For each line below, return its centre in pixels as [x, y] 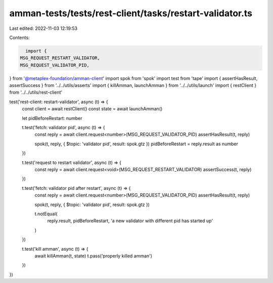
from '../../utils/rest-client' [36, 92]
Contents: [19, 37]
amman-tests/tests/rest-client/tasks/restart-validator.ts [131, 13]
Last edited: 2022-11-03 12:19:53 [43, 28]
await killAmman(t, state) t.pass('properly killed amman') [94, 256]
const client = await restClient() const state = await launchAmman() [92, 109]
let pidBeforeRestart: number [52, 118]
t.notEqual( [46, 214]
